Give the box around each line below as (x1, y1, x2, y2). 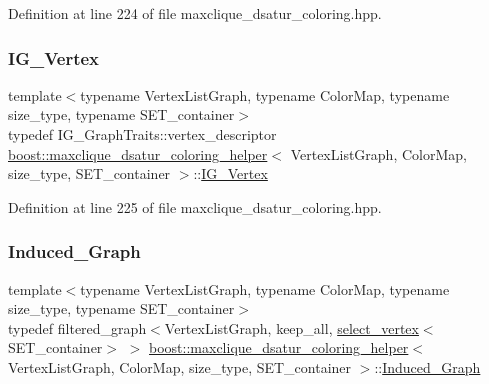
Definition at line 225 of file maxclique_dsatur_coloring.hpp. (8, 196, 382, 217)
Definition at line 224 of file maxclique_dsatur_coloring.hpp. (8, 3, 382, 23)
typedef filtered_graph (8, 317, 147, 338)
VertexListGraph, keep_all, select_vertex (164, 317, 419, 338)
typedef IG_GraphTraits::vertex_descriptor (8, 124, 277, 144)
